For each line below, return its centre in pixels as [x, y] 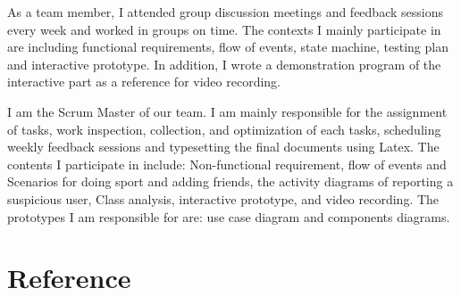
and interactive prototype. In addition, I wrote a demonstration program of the [224, 64]
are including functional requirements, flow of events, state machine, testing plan [228, 47]
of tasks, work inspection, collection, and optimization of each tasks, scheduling [224, 129]
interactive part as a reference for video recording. [144, 82]
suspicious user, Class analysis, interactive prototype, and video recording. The [223, 198]
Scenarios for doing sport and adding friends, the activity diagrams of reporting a [230, 181]
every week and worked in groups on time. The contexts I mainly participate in [224, 29]
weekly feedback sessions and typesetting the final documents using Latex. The [223, 147]
